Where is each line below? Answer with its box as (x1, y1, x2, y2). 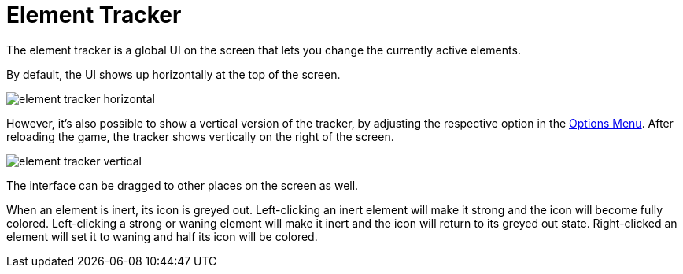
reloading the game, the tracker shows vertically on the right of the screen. (6, 129, 394, 143)
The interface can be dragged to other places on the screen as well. (6, 178, 359, 192)
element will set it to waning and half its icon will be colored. (6, 229, 318, 243)
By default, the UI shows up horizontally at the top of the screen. (6, 67, 341, 81)
